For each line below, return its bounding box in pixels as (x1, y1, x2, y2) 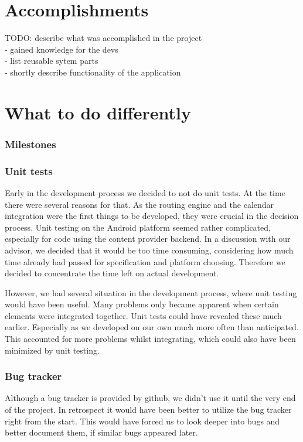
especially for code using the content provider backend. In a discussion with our (5, 232, 291, 245)
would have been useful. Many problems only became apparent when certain (5, 298, 279, 310)
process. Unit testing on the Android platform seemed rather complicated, (5, 221, 271, 233)
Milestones (5, 136, 56, 151)
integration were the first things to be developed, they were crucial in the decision (5, 210, 299, 222)
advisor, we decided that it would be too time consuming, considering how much (5, 244, 294, 256)
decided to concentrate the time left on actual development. (5, 267, 219, 279)
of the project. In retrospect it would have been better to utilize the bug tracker (5, 403, 292, 416)
